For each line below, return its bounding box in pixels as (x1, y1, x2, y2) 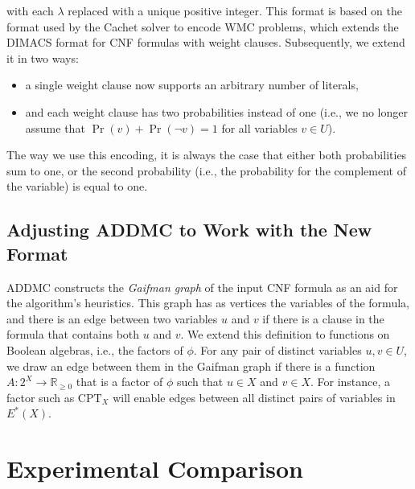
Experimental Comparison (6, 452, 303, 485)
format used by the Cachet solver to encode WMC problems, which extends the (6, 18, 399, 35)
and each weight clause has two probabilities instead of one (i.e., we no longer (25, 103, 408, 120)
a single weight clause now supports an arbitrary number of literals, (25, 76, 359, 93)
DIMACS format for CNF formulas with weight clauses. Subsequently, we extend (6, 34, 405, 51)
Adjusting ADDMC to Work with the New (6, 217, 372, 242)
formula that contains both (6, 326, 140, 343)
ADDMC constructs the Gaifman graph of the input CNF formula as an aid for (6, 278, 398, 295)
